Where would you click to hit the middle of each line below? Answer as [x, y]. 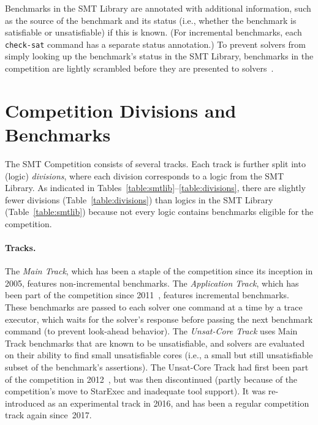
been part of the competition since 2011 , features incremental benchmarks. [147, 295]
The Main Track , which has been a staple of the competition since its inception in [159, 271]
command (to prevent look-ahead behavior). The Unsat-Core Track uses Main [151, 331]
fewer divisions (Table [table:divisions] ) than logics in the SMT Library [139, 199]
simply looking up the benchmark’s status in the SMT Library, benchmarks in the [159, 56]
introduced [25, 403]
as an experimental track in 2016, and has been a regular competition [179, 403]
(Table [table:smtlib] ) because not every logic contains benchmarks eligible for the [159, 212]
